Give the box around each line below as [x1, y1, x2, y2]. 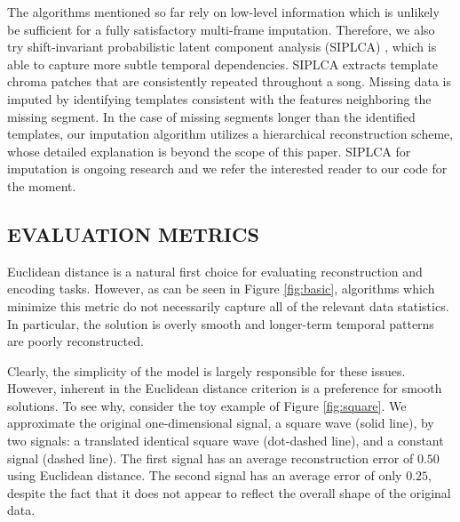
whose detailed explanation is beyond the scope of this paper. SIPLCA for [7, 141, 411, 160]
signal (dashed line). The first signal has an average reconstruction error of [7, 448, 414, 467]
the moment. [7, 176, 76, 195]
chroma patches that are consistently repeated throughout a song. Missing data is [7, 72, 452, 91]
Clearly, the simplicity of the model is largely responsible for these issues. [7, 361, 406, 380]
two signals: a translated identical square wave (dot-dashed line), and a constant [7, 431, 444, 450]
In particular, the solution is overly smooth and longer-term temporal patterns [7, 314, 434, 333]
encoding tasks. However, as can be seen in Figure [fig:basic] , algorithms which [7, 279, 435, 298]
